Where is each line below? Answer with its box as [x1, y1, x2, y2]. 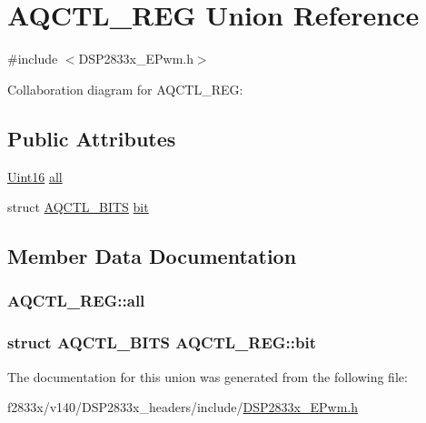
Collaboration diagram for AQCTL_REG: [7, 79, 243, 98]
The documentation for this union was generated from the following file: [7, 367, 408, 386]
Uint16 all [7, 166, 63, 186]
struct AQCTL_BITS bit [7, 197, 149, 217]
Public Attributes [7, 124, 176, 152]
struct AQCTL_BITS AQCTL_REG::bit [7, 331, 317, 354]
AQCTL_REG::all [7, 289, 145, 312]
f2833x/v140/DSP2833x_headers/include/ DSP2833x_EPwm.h [7, 398, 358, 417]
